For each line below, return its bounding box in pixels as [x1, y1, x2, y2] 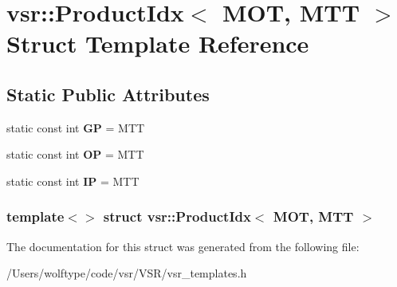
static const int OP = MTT [6, 146, 144, 163]
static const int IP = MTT [6, 172, 140, 189]
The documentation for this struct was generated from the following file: [6, 238, 360, 254]
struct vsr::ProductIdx [103, 206, 251, 226]
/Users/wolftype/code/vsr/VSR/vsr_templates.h [6, 265, 247, 281]
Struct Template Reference [6, 27, 309, 60]
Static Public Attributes [6, 81, 210, 106]
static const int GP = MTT [6, 119, 145, 136]
